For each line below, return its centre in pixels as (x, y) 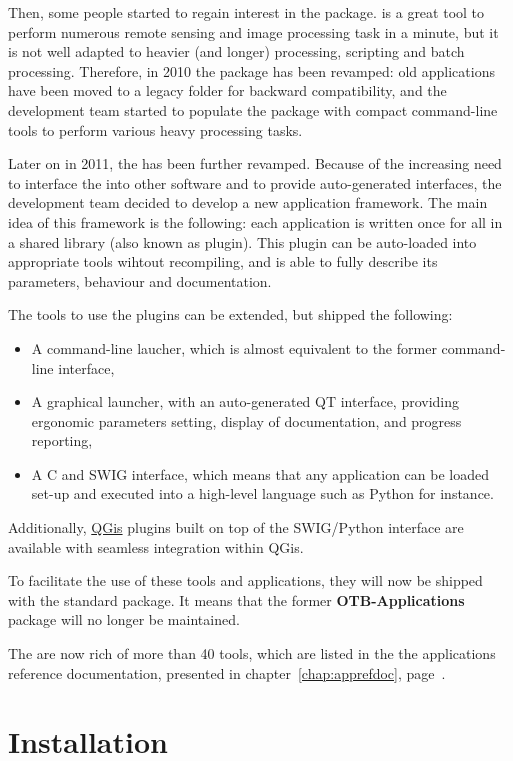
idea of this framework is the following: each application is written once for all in (255, 221)
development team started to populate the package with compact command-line (253, 109)
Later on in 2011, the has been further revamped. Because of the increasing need (255, 163)
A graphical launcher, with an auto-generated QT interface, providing (245, 401)
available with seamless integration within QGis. (156, 546)
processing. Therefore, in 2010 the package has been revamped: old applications (251, 70)
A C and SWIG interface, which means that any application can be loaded (260, 473)
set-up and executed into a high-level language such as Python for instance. (262, 493)
